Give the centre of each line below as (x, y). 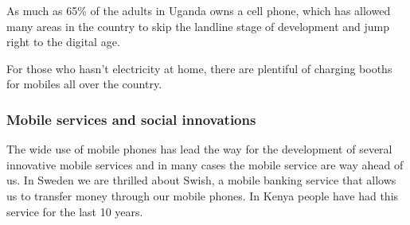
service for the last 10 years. (75, 211)
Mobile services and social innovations (131, 119)
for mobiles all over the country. (84, 84)
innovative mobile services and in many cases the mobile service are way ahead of (205, 164)
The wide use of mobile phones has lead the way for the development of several (199, 149)
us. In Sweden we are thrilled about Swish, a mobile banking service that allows (201, 180)
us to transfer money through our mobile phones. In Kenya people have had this (203, 195)
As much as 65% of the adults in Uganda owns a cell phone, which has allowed (199, 10)
